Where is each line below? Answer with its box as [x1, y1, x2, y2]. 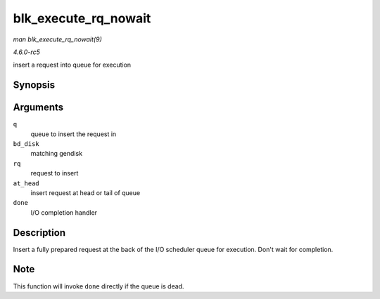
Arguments [13, 102, 64, 114]
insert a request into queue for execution [13, 60, 132, 69]
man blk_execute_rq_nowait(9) [13, 35, 102, 44]
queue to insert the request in [30, 130, 117, 138]
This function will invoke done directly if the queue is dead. [13, 281, 184, 291]
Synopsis [13, 79, 56, 91]
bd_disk [13, 140, 40, 148]
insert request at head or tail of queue [30, 188, 141, 197]
